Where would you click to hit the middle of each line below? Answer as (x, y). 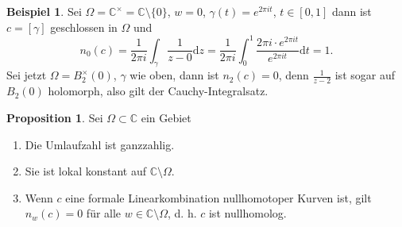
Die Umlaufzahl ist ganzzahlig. (100, 144)
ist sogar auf (365, 75)
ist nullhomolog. (247, 213)
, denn (294, 75)
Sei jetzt (27, 75)
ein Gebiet (166, 117)
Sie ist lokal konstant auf (86, 171)
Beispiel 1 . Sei (44, 11)
